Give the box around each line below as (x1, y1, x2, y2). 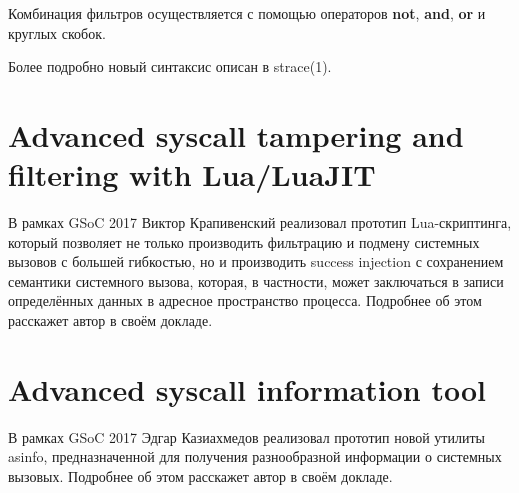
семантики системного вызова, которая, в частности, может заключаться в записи (8, 270, 504, 291)
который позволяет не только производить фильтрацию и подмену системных (8, 231, 480, 252)
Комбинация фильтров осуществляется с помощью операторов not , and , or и (8, 3, 486, 23)
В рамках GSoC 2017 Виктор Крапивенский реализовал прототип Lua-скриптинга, (8, 212, 512, 233)
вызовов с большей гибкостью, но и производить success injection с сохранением (8, 251, 504, 272)
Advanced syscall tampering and (8, 114, 464, 155)
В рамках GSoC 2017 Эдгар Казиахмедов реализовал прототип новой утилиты (8, 426, 485, 447)
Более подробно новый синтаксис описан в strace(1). (8, 56, 332, 77)
